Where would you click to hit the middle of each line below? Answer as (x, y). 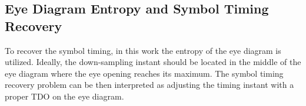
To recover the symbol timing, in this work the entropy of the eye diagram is (143, 50)
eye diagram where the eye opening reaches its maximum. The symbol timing (144, 73)
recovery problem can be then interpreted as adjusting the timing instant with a (149, 85)
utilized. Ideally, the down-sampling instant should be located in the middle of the (153, 62)
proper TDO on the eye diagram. (64, 96)
